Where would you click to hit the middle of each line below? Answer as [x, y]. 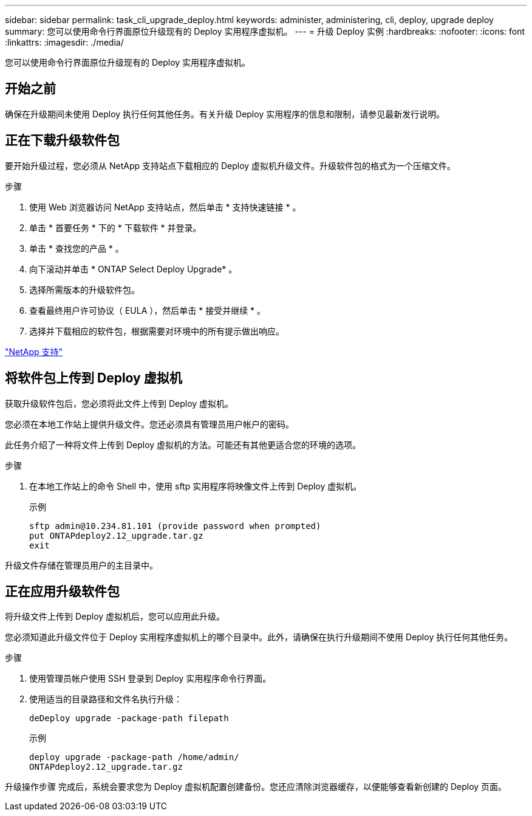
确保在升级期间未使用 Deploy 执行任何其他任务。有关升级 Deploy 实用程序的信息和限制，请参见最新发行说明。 [225, 114]
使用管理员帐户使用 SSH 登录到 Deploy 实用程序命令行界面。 [150, 679]
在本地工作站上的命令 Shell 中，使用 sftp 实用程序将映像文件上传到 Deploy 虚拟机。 [196, 486]
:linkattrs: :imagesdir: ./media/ [64, 42]
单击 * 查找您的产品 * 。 [77, 248]
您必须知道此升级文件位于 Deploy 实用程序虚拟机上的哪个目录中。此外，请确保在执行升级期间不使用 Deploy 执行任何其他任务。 [259, 637]
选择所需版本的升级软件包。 [84, 289]
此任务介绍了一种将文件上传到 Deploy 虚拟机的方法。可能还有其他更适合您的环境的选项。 [183, 444]
